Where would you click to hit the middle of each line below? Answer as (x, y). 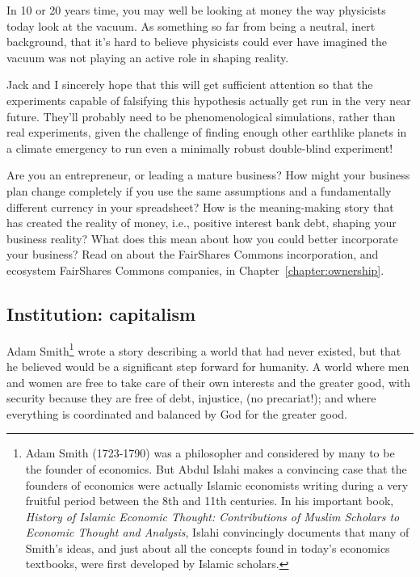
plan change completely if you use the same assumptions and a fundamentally (199, 190)
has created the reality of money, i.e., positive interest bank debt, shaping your (202, 223)
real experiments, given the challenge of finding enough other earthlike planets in (207, 132)
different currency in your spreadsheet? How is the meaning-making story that (200, 206)
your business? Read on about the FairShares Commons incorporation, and (193, 254)
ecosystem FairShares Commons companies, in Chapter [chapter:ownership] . (195, 270)
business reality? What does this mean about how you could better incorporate (202, 238)
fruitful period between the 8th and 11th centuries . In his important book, (210, 501)
